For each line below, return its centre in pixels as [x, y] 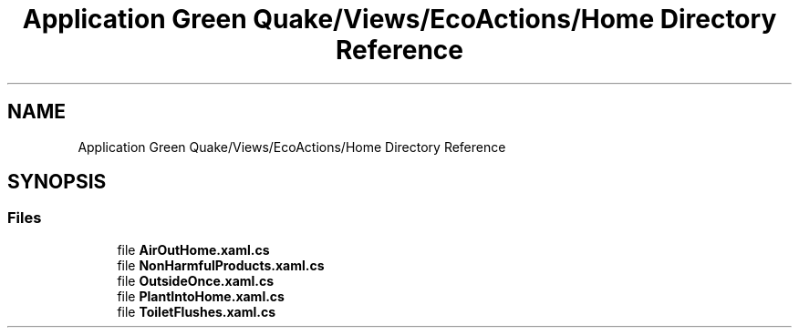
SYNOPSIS [57, 182]
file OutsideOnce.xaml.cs [196, 280]
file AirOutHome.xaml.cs [193, 249]
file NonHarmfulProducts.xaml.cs [221, 265]
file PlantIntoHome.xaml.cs [201, 296]
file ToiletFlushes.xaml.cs [197, 311]
